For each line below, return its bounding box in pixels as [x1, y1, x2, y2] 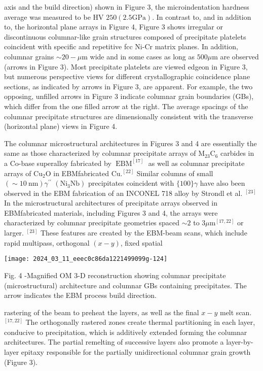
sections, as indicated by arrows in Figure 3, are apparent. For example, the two [4, 81, 253, 91]
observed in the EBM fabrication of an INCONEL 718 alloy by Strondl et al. [4, 187, 243, 198]
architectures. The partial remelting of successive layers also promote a [4, 336, 224, 347]
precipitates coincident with [88, 178, 174, 188]
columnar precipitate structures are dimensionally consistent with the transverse [4, 111, 253, 121]
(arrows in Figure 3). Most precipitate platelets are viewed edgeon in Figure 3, [4, 61, 248, 72]
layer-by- [226, 336, 253, 347]
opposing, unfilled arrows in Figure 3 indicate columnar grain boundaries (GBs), [4, 91, 254, 102]
